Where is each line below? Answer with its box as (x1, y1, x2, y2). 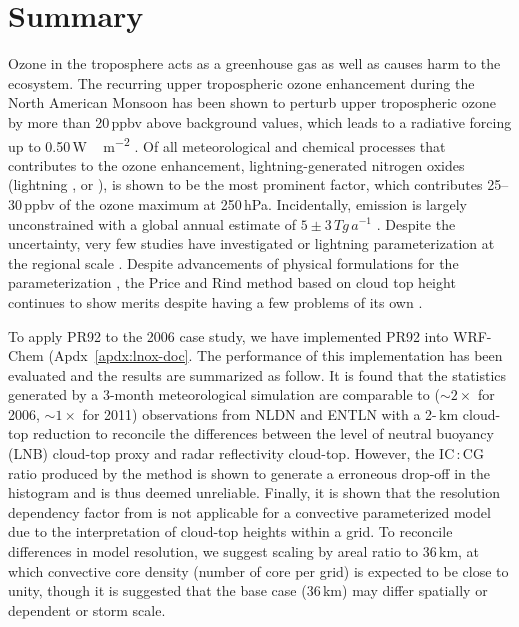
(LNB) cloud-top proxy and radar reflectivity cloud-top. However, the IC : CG (8, 443, 484, 464)
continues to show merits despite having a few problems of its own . (8, 291, 423, 312)
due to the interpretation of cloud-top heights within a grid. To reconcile (8, 521, 453, 542)
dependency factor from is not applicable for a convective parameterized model (8, 501, 491, 522)
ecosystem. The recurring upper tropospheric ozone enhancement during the (8, 72, 475, 93)
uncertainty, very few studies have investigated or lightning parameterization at (8, 233, 495, 254)
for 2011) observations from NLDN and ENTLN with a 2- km (82, 403, 459, 424)
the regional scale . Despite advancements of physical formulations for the (8, 252, 459, 273)
